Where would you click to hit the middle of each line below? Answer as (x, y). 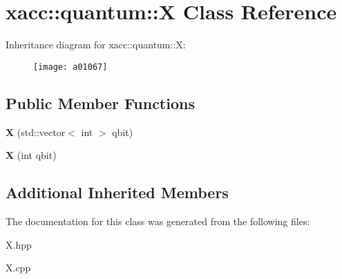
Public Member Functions (100, 103)
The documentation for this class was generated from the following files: (158, 221)
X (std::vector (36, 132)
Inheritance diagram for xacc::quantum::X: (96, 45)
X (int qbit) (31, 155)
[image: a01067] (70, 67)
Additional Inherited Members (117, 192)
